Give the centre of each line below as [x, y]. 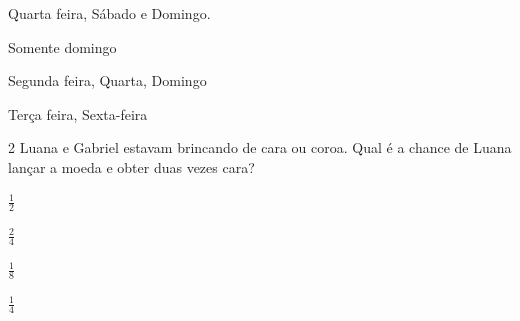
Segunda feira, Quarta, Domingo [107, 80]
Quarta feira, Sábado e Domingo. [109, 13]
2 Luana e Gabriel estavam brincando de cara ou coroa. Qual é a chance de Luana [260, 147]
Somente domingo [62, 46]
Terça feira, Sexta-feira [78, 113]
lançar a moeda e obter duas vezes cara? [131, 166]
